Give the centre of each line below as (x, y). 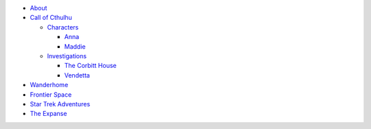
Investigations (67, 56)
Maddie (75, 46)
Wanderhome (49, 85)
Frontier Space (51, 94)
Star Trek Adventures (60, 104)
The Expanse (48, 114)
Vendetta (77, 75)
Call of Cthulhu (51, 18)
